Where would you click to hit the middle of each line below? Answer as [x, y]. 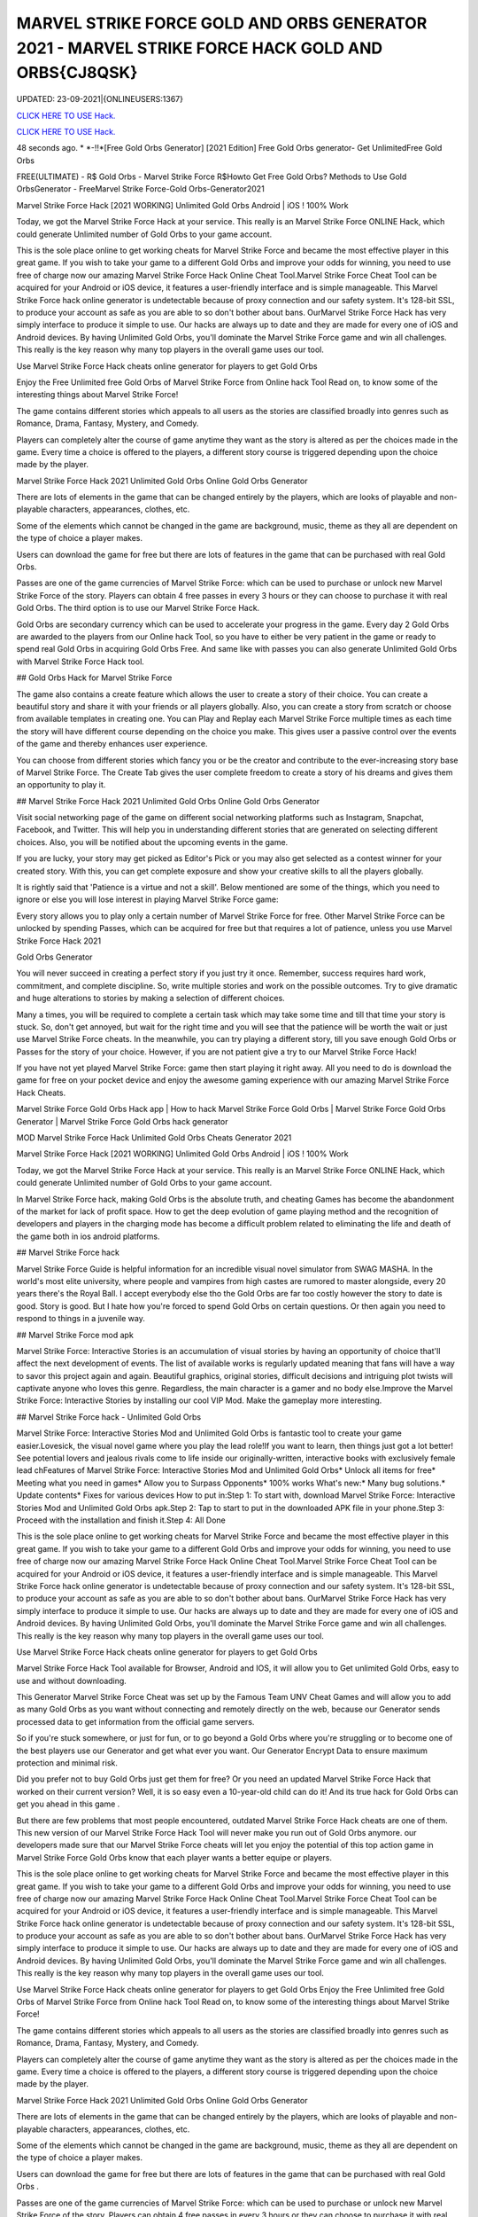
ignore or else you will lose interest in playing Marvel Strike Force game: [147, 899]
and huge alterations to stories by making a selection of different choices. [150, 999]
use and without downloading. [72, 1680]
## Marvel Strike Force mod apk [75, 1335]
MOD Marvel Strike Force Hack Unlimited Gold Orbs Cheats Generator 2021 [154, 1138]
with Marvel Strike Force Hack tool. [81, 662]
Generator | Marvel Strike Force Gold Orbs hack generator [122, 1121]
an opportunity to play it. [61, 785]
